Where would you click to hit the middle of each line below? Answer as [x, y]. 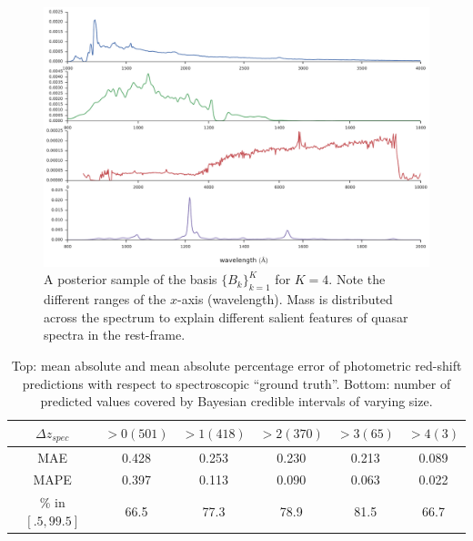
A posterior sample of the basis [131, 279]
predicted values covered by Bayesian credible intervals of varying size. [236, 401]
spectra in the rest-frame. [115, 335]
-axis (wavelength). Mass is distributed [285, 299]
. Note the [357, 279]
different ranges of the [105, 299]
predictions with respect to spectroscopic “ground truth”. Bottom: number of [236, 383]
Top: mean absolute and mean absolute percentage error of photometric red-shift [236, 366]
